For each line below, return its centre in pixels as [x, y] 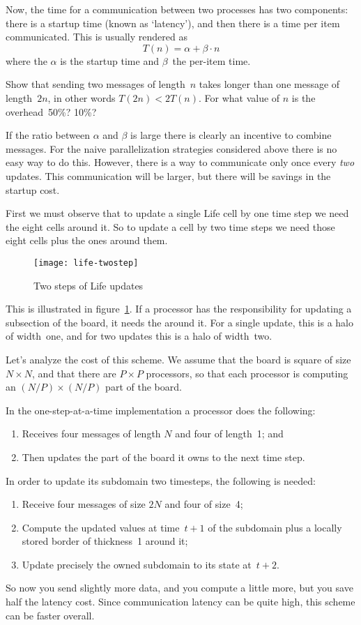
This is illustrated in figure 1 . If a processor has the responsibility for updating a [179, 309]
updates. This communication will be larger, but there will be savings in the [168, 175]
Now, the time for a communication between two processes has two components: [177, 9]
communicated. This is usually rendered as [97, 37]
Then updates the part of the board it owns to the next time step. [163, 457]
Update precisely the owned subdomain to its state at [137, 564]
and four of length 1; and [229, 434]
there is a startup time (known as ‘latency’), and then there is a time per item [173, 23]
